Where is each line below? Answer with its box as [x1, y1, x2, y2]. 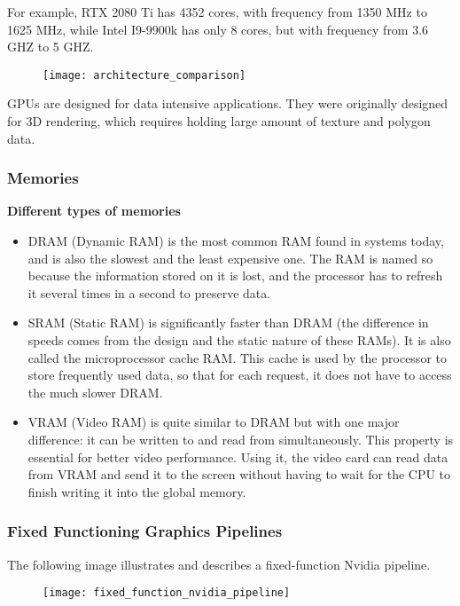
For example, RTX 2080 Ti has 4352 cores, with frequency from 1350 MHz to [7, 3, 427, 20]
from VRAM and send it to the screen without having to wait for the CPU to [27, 465, 451, 484]
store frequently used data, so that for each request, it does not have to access [27, 366, 452, 384]
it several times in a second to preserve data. [27, 283, 271, 302]
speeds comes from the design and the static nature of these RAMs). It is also [27, 331, 451, 349]
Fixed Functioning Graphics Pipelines [7, 520, 283, 542]
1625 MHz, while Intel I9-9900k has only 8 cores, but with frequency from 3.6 [7, 20, 429, 38]
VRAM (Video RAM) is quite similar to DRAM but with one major [27, 413, 400, 431]
